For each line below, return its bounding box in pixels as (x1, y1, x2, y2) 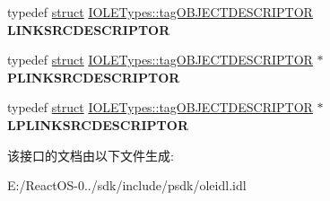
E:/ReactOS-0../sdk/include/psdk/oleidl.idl (7, 176, 247, 195)
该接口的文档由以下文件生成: (7, 145, 174, 164)
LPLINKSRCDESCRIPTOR (7, 115, 188, 134)
